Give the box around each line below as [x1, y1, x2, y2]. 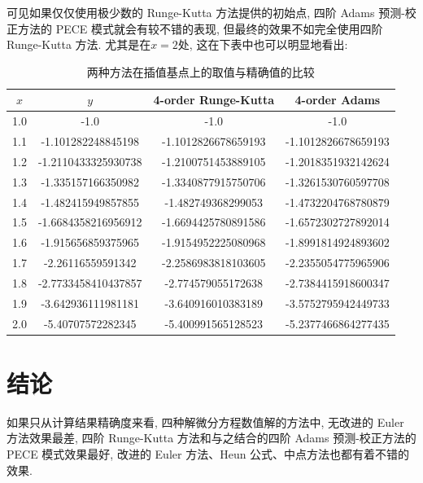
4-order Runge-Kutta [153, 91, 275, 108]
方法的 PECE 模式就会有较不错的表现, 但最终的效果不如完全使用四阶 [17, 20, 383, 37]
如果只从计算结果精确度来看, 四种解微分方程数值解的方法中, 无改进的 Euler [7, 413, 404, 430]
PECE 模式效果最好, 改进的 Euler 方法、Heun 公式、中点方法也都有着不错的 [7, 446, 410, 463]
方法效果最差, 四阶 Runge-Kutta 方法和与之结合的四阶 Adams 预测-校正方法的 [7, 429, 416, 446]
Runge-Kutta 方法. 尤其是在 [7, 36, 151, 53]
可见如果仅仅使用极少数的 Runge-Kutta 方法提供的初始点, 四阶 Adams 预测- [7, 4, 405, 20]
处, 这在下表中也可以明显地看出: [177, 36, 348, 53]
